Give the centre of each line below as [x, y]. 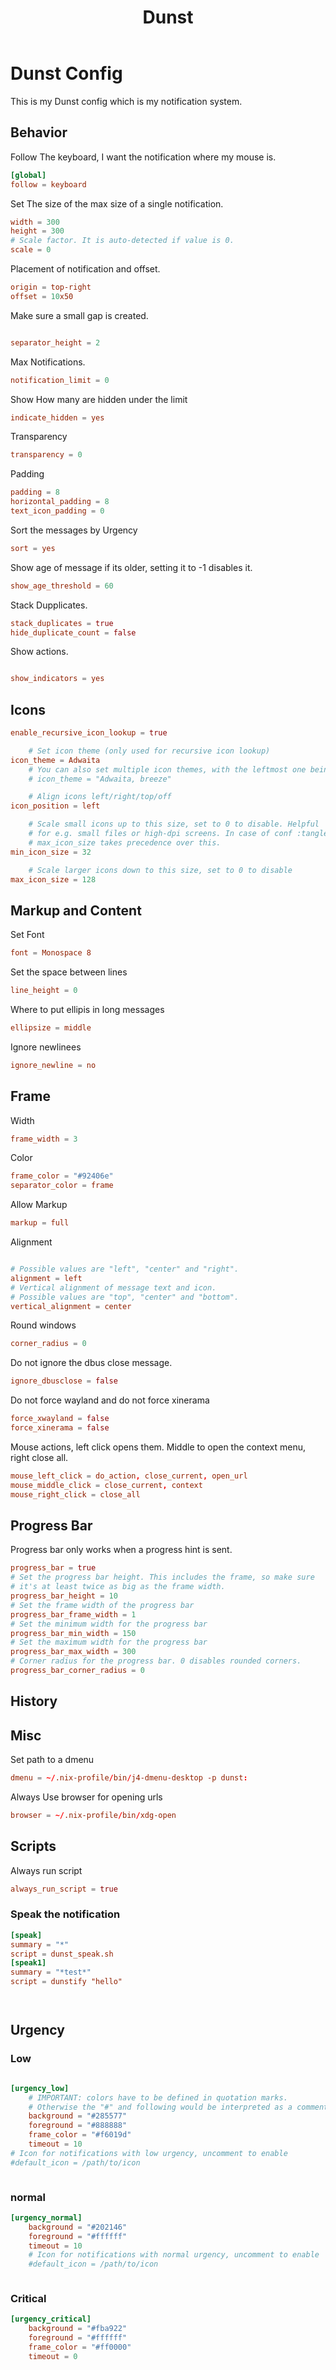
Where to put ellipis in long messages [87, 1009]
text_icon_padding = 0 [57, 511]
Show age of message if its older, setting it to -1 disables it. [131, 567]
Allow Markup [39, 1205]
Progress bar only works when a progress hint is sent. [121, 1550]
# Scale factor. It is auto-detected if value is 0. [122, 241]
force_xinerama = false [60, 1428]
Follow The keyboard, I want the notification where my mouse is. [143, 157]
